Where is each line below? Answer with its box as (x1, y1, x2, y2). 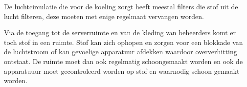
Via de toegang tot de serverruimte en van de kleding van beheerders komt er (4, 27, 236, 38)
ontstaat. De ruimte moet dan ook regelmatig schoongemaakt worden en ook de (4, 56, 243, 66)
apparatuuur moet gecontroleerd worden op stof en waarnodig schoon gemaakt (4, 65, 240, 76)
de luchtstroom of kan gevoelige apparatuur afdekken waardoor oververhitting (4, 46, 237, 57)
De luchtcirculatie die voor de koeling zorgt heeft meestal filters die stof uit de (4, 1, 238, 11)
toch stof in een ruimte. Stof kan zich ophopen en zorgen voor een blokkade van (4, 37, 243, 47)
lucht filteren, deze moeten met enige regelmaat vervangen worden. (4, 11, 204, 21)
